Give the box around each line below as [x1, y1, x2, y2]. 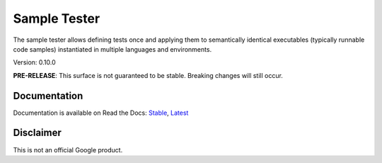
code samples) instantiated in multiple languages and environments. [13, 45, 212, 53]
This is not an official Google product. [13, 145, 123, 154]
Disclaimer [13, 127, 62, 139]
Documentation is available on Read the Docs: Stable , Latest [13, 108, 189, 117]
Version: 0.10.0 [13, 58, 56, 67]
